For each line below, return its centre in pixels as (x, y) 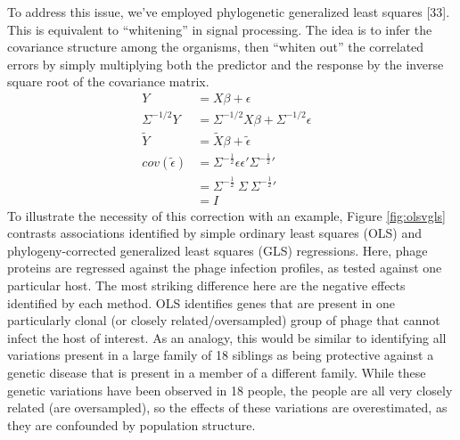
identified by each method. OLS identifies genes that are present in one (201, 302)
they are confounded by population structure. (131, 424)
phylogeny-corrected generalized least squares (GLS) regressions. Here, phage (218, 250)
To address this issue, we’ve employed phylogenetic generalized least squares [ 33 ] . (229, 12)
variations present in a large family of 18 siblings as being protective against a (221, 355)
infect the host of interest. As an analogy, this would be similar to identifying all (227, 337)
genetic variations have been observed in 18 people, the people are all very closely (230, 390)
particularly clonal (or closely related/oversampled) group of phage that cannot (224, 320)
